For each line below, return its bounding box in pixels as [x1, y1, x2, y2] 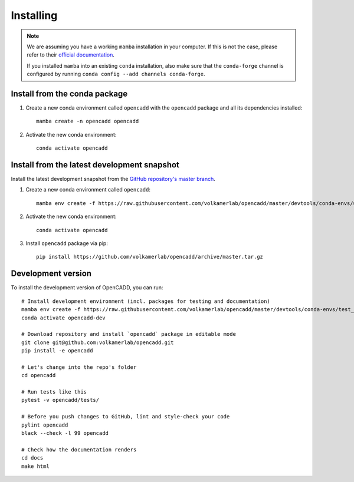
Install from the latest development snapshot [11, 160, 180, 170]
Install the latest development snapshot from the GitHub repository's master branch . [11, 176, 215, 183]
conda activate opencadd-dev [21, 314, 106, 321]
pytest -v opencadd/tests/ [21, 397, 100, 404]
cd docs [21, 454, 44, 461]
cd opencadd [21, 372, 56, 379]
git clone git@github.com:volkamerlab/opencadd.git [21, 339, 174, 346]
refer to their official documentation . [27, 51, 115, 58]
